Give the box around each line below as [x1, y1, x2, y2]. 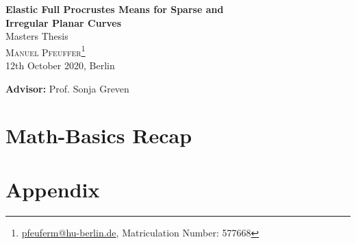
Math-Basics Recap [5, 121, 192, 149]
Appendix [5, 175, 100, 203]
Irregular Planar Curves [5, 15, 122, 29]
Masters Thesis [5, 29, 68, 43]
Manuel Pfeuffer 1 [5, 42, 86, 59]
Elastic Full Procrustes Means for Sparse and [5, 2, 224, 16]
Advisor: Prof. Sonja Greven [5, 81, 129, 95]
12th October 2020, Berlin [5, 58, 115, 73]
